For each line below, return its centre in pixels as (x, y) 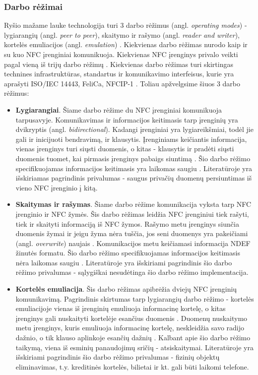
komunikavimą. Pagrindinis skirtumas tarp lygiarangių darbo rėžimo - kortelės (135, 298)
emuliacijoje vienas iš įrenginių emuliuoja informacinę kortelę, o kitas (121, 308)
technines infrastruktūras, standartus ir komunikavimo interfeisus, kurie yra (119, 74)
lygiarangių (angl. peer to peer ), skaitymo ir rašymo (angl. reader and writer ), (122, 34)
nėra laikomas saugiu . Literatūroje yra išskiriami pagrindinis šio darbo (124, 262)
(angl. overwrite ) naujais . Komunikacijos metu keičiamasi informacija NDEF (133, 243)
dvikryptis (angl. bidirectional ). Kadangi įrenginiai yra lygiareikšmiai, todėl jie (134, 129)
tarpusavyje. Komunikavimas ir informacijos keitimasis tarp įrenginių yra (127, 119)
